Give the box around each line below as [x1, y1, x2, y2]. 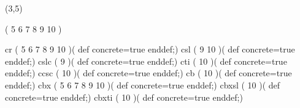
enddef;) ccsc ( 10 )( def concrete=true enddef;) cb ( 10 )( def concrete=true [5, 67, 292, 79]
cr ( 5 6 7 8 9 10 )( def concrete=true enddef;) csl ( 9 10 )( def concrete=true [5, 43, 295, 56]
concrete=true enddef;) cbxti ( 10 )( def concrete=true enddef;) [5, 90, 243, 103]
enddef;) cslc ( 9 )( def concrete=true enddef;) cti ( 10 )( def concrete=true [5, 54, 287, 67]
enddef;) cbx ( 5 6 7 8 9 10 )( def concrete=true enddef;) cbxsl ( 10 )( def [5, 78, 280, 91]
